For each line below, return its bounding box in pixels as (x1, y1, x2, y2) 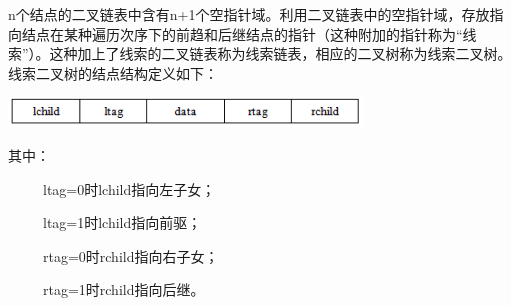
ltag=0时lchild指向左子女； (42, 178, 216, 199)
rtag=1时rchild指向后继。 (42, 279, 205, 300)
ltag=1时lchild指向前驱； (42, 212, 202, 233)
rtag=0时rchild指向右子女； (42, 245, 219, 266)
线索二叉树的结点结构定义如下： (8, 62, 218, 83)
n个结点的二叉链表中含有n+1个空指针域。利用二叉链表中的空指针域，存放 (8, 4, 490, 24)
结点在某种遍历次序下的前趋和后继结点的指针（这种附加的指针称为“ (21, 23, 463, 44)
